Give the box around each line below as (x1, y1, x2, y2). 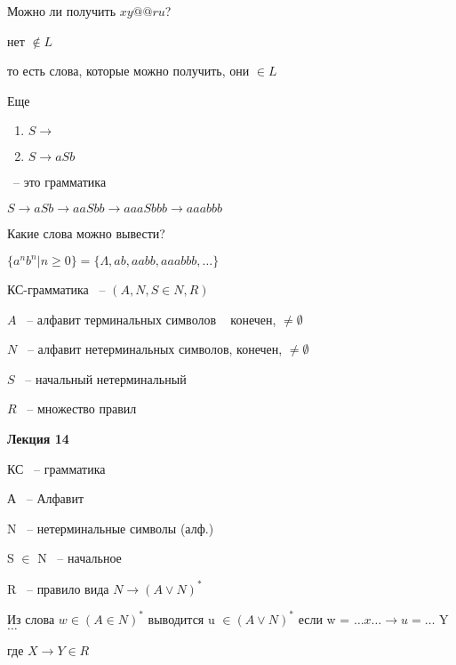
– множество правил (27, 399, 137, 418)
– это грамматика (12, 172, 107, 191)
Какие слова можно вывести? (7, 223, 165, 242)
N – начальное (37, 549, 122, 567)
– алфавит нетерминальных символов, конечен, (27, 340, 283, 358)
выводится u (148, 609, 215, 628)
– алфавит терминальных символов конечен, (27, 309, 276, 328)
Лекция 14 (7, 429, 69, 448)
